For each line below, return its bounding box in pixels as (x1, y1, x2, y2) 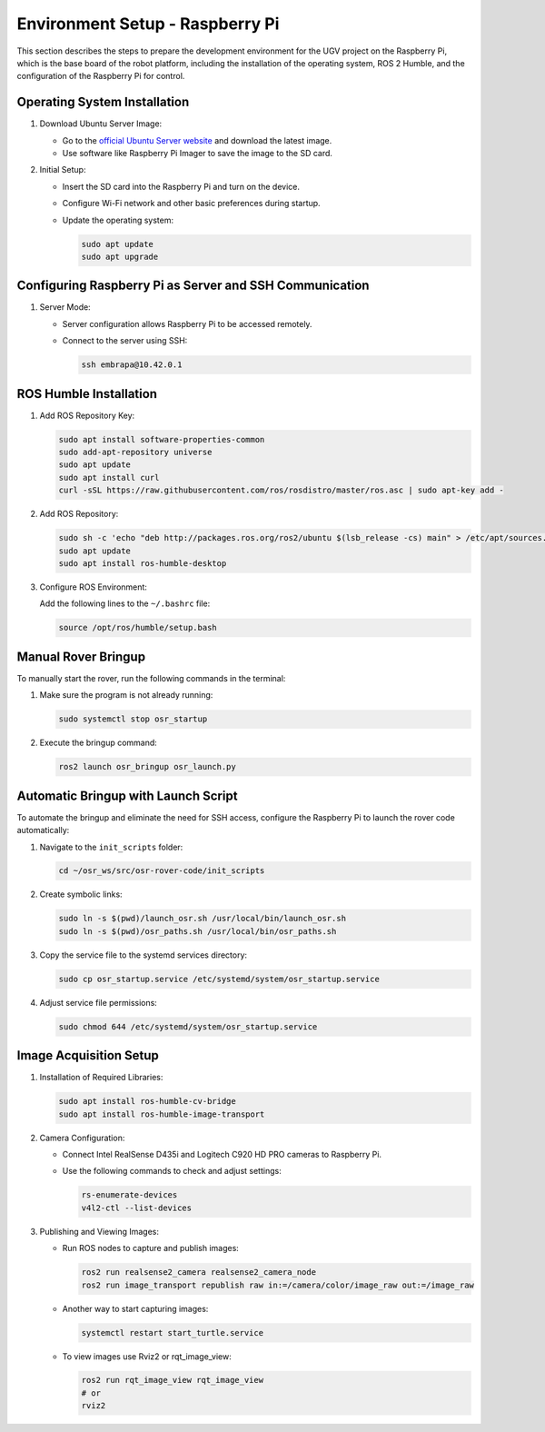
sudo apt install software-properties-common (58, 434, 265, 444)
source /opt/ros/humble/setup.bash (58, 622, 217, 633)
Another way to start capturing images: (62, 1303, 209, 1314)
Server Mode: (39, 302, 91, 313)
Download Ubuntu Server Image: (39, 118, 163, 129)
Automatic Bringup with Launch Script (16, 788, 238, 803)
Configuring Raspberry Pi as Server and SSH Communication (16, 278, 370, 293)
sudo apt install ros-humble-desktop (58, 559, 227, 569)
